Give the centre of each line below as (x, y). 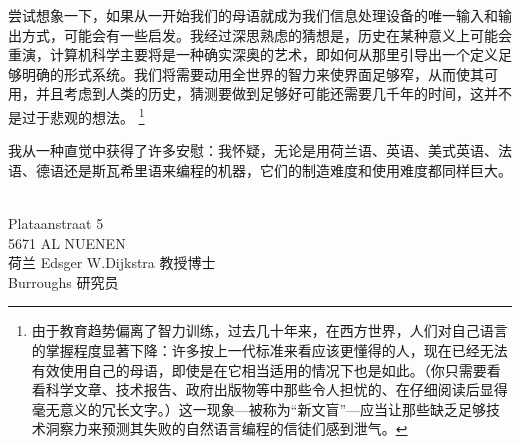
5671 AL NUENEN (67, 242)
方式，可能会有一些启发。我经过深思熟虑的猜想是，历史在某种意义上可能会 (266, 34)
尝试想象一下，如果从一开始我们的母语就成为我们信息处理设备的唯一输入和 (253, 15)
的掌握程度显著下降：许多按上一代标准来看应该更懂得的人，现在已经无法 (269, 349)
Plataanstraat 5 (56, 223)
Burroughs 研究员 (63, 281)
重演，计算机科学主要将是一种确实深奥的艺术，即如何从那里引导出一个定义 (253, 54)
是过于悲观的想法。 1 (76, 115)
